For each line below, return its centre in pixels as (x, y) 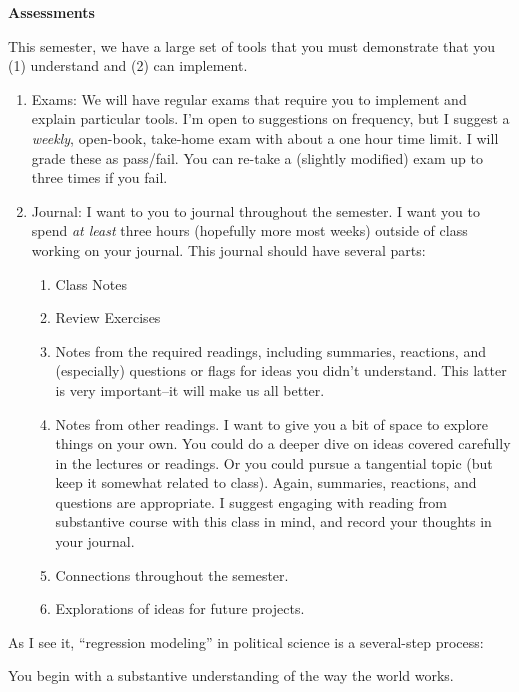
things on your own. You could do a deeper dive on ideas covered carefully (283, 443)
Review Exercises (108, 317)
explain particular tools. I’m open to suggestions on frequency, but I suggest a (270, 118)
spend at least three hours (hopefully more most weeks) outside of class (249, 230)
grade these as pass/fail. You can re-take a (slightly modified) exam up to (257, 157)
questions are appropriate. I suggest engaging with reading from (251, 501)
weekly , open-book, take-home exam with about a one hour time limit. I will (265, 137)
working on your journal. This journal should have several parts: (228, 249)
